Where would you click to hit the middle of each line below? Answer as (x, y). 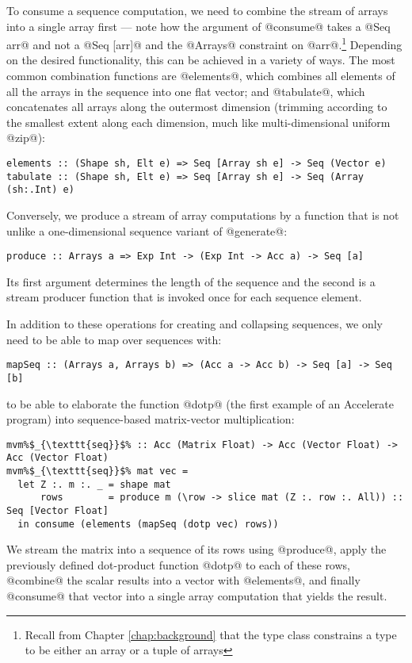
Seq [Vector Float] (57, 510)
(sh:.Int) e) (40, 190)
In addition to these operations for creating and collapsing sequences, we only (195, 324)
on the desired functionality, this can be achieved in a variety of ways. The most (201, 60)
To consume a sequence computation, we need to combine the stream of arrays (197, 10)
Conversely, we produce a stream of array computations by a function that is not (203, 215)
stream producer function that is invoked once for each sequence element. (184, 297)
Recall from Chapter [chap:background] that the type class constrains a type (211, 634)
